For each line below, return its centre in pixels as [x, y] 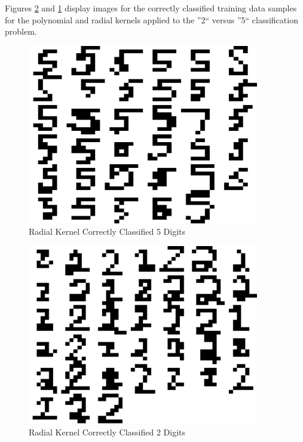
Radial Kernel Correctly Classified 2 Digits [107, 432]
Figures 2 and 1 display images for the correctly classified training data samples [151, 8]
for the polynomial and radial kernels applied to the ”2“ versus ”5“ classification [151, 19]
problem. [21, 31]
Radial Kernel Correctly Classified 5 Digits [107, 231]
